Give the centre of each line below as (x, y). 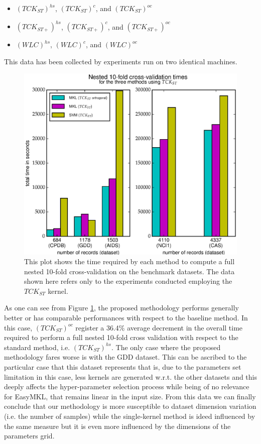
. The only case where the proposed (166, 347)
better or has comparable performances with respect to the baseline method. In (126, 318)
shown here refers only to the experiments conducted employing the (128, 281)
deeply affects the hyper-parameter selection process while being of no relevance (127, 386)
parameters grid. (29, 436)
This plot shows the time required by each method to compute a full (129, 261)
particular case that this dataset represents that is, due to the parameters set (123, 367)
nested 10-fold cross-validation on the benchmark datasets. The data (129, 271)
